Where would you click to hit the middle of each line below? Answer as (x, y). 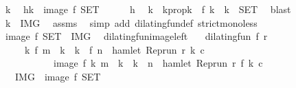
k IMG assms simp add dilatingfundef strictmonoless (131, 22)
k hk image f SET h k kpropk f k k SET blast (148, 9)
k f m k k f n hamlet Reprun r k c (114, 49)
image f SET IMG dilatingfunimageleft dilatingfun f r (136, 36)
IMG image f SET (58, 76)
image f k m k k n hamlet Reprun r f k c (158, 63)
